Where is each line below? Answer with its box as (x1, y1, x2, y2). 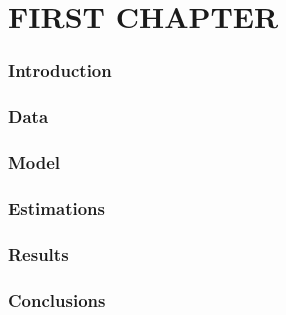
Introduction (8, 58, 112, 83)
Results (8, 241, 69, 266)
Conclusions (8, 287, 106, 312)
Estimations (8, 195, 105, 220)
